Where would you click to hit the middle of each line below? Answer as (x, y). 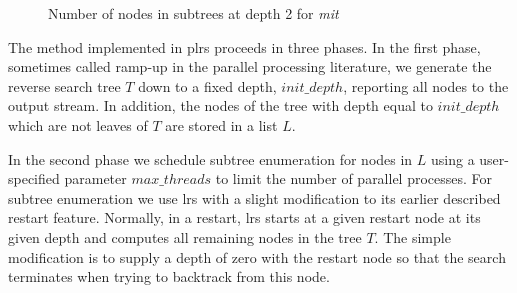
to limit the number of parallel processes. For (354, 178)
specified (34, 178)
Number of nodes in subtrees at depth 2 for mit (193, 13)
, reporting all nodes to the (426, 85)
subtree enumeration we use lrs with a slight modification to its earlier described (254, 197)
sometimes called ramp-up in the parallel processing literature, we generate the (250, 66)
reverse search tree (64, 85)
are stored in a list (221, 124)
